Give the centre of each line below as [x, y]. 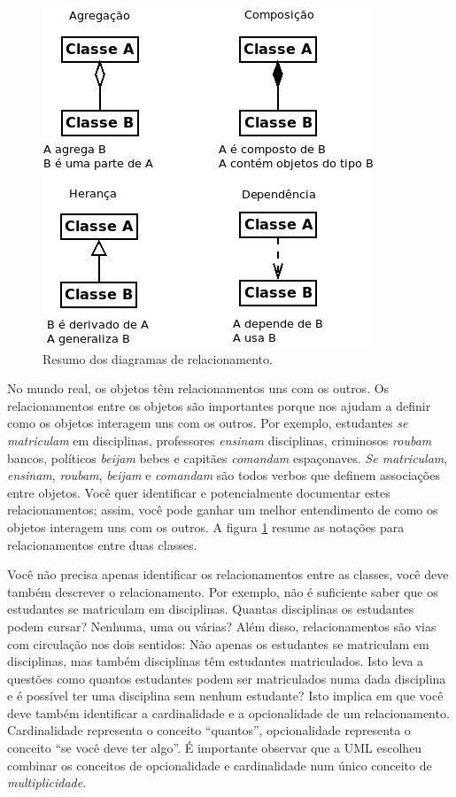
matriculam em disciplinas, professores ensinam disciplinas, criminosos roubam [220, 440]
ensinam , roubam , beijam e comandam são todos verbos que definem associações [224, 475]
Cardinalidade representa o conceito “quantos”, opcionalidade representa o [209, 730]
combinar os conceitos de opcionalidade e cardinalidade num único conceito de [220, 765]
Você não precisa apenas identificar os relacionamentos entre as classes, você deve [228, 574]
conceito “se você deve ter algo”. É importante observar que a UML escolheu [215, 748]
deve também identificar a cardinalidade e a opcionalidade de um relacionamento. [228, 712]
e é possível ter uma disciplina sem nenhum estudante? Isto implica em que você [225, 696]
